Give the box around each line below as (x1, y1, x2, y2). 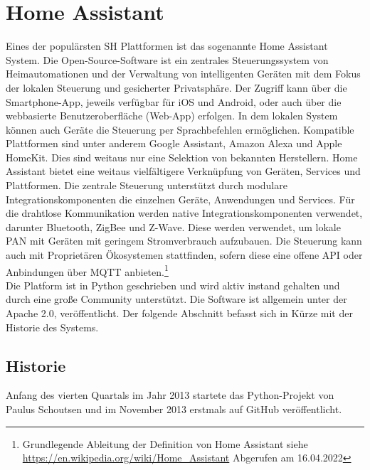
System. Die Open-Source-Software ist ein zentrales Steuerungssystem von (6, 52, 329, 67)
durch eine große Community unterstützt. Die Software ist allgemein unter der (6, 292, 347, 306)
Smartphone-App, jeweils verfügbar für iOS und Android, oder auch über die (6, 94, 342, 109)
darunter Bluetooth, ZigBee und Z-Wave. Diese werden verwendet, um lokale (6, 219, 341, 234)
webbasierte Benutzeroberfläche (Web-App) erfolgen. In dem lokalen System (6, 108, 338, 123)
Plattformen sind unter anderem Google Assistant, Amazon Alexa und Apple (6, 136, 342, 151)
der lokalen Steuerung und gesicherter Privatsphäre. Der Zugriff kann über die (6, 80, 347, 95)
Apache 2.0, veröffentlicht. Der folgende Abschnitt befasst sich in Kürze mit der (6, 306, 353, 321)
